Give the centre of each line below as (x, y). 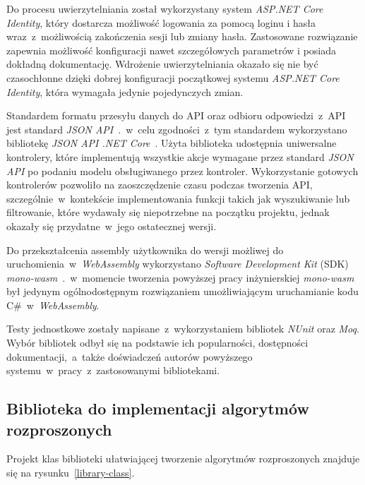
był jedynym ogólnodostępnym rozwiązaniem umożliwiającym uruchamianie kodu (182, 291)
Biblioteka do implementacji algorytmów (158, 408)
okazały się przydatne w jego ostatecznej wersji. (112, 226)
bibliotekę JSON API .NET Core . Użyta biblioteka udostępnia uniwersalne (172, 143)
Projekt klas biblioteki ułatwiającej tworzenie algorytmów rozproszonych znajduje (183, 459)
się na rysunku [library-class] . (71, 473)
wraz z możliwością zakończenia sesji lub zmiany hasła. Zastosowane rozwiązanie (182, 36)
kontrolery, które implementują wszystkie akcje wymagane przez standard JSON (180, 156)
